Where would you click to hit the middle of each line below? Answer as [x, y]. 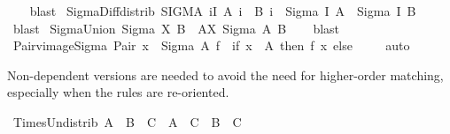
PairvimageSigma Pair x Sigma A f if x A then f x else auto [211, 45]
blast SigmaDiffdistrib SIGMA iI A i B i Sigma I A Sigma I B [223, 11]
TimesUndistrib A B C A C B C [127, 121]
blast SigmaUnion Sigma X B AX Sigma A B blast [176, 28]
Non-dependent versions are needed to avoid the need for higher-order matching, [225, 74]
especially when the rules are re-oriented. [118, 92]
